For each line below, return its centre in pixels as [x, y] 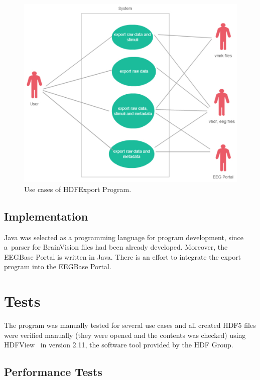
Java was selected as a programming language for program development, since [124, 237]
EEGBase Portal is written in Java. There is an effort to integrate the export [123, 256]
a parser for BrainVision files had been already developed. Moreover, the [116, 247]
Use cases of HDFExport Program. [78, 189]
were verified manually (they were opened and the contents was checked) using [125, 335]
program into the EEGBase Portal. [58, 266]
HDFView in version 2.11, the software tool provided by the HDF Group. [119, 345]
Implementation [46, 216]
